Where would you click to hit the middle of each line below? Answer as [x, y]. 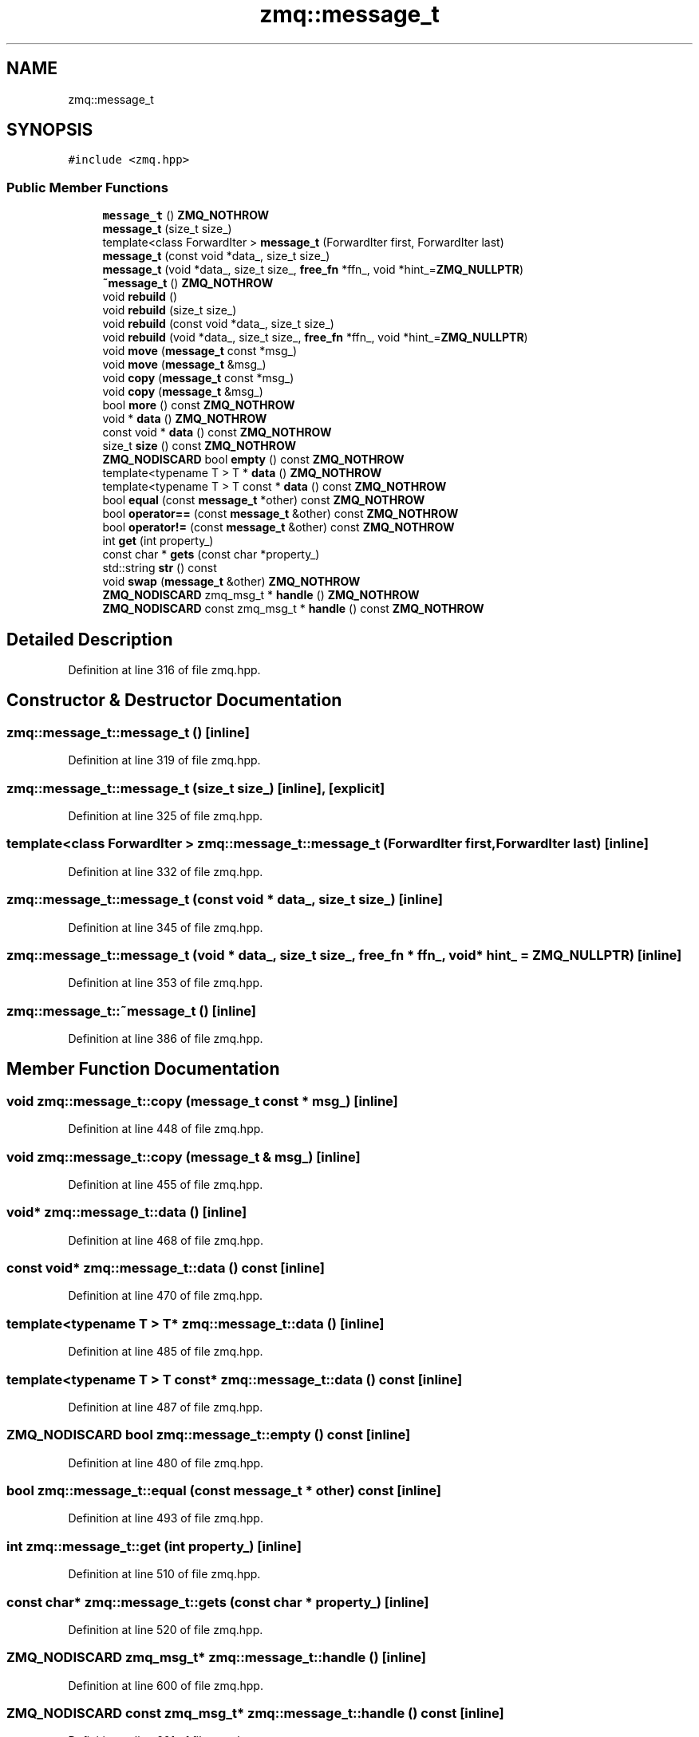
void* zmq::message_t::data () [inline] [127, 1212]
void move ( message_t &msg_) [184, 365]
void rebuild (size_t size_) [170, 310]
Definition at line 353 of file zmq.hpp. [166, 983]
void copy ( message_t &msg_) [183, 392]
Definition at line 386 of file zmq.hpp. [166, 1038]
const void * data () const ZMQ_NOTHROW [217, 432]
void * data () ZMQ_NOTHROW [185, 419]
